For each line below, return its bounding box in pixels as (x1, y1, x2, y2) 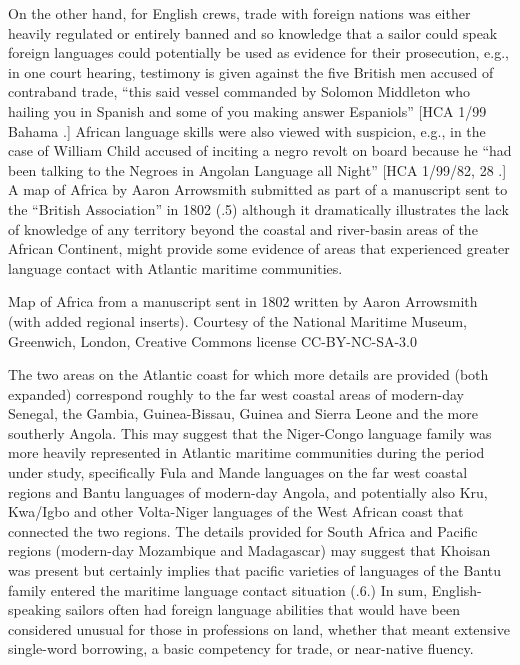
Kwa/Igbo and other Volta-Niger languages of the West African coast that (8, 501, 464, 522)
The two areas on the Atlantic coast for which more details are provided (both (8, 364, 489, 385)
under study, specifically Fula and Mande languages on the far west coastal (8, 462, 468, 483)
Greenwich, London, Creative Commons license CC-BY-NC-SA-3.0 (8, 330, 417, 351)
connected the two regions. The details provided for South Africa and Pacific (8, 520, 478, 541)
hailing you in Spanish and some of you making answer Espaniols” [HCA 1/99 (8, 100, 487, 121)
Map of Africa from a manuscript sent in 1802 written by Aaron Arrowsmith (8, 291, 478, 312)
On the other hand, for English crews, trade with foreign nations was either (8, 3, 471, 23)
